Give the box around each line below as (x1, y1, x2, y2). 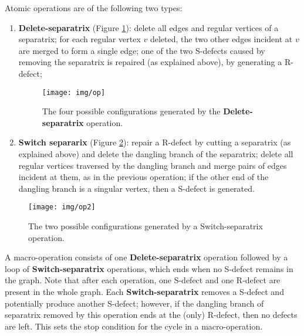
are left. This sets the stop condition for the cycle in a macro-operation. (5, 320, 263, 332)
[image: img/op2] (28, 203, 96, 212)
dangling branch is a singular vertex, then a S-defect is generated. (18, 182, 255, 194)
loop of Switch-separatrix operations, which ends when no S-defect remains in (5, 262, 293, 274)
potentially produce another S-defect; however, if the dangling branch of (5, 297, 264, 309)
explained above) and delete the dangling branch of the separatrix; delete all (18, 148, 293, 159)
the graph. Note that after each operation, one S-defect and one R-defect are (5, 274, 281, 286)
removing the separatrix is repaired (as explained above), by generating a (18, 56, 282, 68)
